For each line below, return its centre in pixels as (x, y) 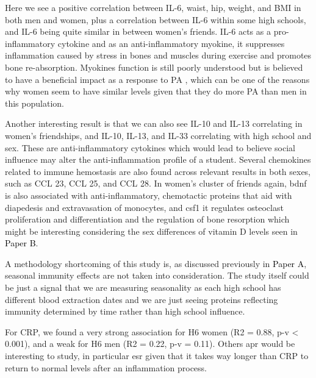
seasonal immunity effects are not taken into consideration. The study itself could (157, 275)
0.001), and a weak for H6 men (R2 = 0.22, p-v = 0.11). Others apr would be (150, 344)
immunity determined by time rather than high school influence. (125, 311)
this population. (34, 103)
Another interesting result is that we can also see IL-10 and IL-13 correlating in (154, 123)
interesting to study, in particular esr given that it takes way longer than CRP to (157, 356)
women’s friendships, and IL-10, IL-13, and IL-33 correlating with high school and (158, 135)
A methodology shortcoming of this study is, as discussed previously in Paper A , (156, 263)
